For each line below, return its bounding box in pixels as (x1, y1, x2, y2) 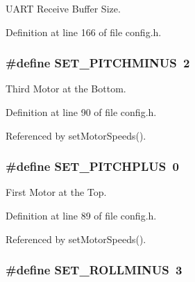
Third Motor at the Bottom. (6, 81, 126, 96)
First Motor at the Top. (6, 185, 107, 199)
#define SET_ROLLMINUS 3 (6, 261, 183, 279)
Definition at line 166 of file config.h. (6, 24, 162, 39)
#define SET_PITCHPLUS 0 (6, 158, 179, 175)
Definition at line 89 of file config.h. (6, 208, 157, 222)
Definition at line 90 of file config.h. (6, 105, 157, 119)
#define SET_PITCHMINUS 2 (6, 54, 190, 72)
